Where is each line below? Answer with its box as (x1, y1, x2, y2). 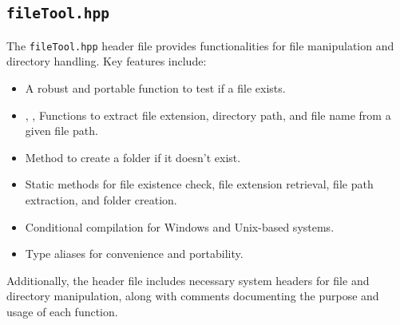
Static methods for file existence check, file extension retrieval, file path (25, 176, 374, 192)
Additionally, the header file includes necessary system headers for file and (6, 271, 370, 288)
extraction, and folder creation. (25, 192, 177, 208)
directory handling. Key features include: (6, 53, 207, 69)
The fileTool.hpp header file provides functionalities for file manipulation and (6, 37, 394, 54)
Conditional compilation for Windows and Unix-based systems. (25, 218, 335, 235)
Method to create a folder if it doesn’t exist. (25, 149, 241, 165)
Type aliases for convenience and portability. (25, 245, 244, 262)
